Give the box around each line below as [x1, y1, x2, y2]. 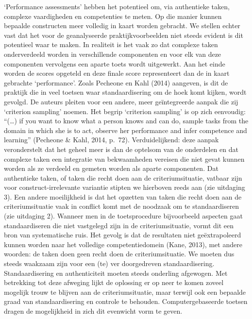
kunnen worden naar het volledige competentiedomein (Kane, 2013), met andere [4, 239, 242, 249]
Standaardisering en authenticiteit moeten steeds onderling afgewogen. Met [4, 268, 228, 278]
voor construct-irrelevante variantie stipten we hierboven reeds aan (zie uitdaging [4, 182, 245, 192]
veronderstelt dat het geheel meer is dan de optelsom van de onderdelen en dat [4, 144, 238, 154]
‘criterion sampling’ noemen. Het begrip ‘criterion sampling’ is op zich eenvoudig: [4, 106, 246, 116]
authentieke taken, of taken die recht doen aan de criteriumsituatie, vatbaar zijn [4, 172, 242, 183]
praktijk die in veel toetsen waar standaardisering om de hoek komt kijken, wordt [4, 87, 247, 97]
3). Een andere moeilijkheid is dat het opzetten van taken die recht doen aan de [4, 191, 242, 201]
